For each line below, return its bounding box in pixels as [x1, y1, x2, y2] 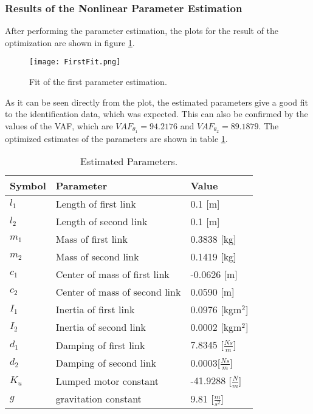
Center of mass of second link [55, 285, 181, 299]
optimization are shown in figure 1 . [5, 36, 135, 49]
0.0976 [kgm [190, 302, 242, 317]
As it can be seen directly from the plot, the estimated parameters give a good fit [5, 95, 308, 108]
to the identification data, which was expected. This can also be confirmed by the [5, 107, 308, 120]
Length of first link [55, 197, 136, 211]
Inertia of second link [55, 320, 146, 334]
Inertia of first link [55, 302, 135, 317]
